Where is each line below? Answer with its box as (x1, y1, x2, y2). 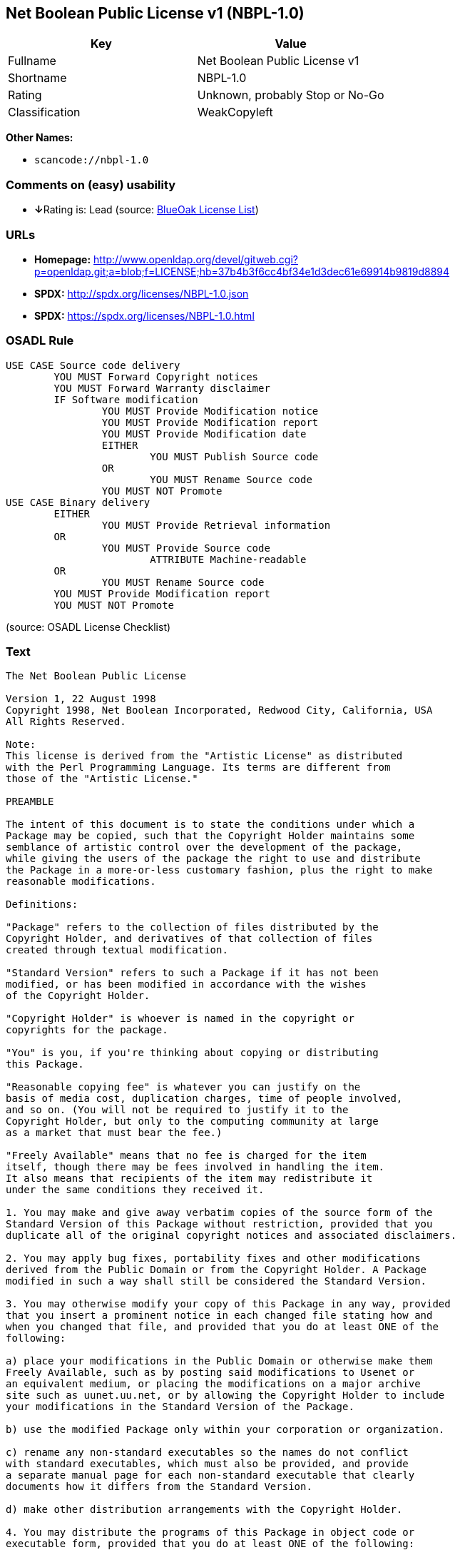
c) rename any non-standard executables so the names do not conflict (6, 1447, 409, 1459)
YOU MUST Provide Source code (101, 542, 270, 554)
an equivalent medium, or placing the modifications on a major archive (6, 1378, 421, 1390)
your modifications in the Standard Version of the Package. (6, 1401, 354, 1413)
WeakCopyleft (197, 105, 273, 120)
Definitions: (6, 898, 78, 911)
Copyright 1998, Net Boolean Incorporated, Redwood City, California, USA (6, 704, 433, 716)
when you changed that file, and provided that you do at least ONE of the (6, 1321, 439, 1333)
